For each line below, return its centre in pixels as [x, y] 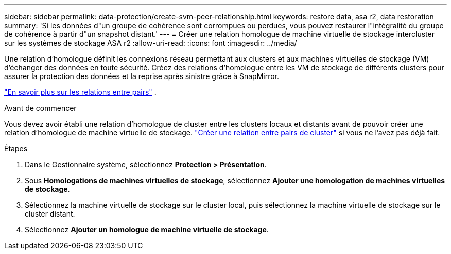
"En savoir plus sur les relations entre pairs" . [80, 92]
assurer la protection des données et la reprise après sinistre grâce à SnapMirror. [142, 76]
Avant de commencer [40, 108]
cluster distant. [50, 214]
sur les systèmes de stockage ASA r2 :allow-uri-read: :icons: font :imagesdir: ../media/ [151, 43]
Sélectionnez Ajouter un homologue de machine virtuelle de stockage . [147, 230]
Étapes [16, 149]
